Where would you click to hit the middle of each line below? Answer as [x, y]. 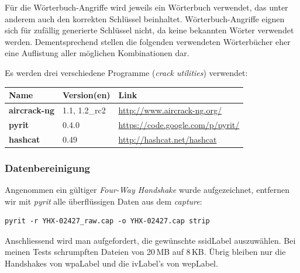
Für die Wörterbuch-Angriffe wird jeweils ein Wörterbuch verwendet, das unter [146, 7]
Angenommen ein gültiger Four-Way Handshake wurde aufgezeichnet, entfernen [147, 189]
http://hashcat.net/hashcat [168, 139]
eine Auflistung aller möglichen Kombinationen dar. [97, 53]
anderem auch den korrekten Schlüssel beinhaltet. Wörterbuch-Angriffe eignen [145, 18]
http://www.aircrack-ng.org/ [170, 110]
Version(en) [87, 95]
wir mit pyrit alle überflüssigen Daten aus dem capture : [104, 201]
